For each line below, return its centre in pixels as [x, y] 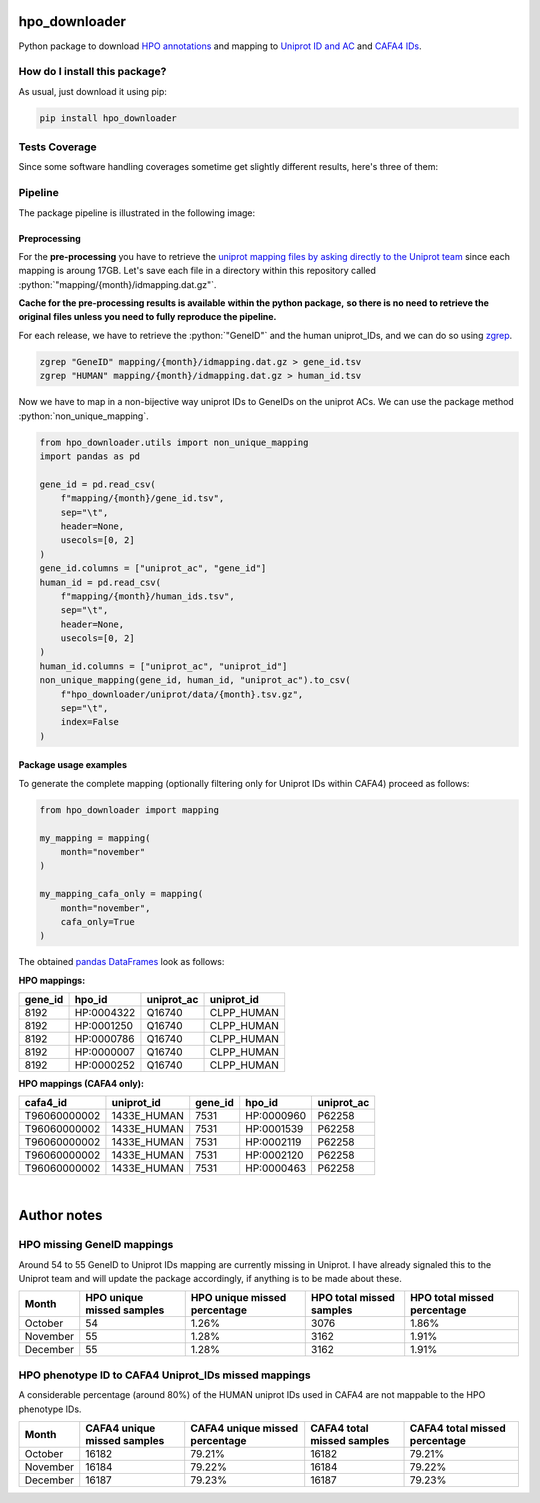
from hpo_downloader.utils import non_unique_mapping [174, 442]
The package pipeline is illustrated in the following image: [137, 212]
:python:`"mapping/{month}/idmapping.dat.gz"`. [117, 284]
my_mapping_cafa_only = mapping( [121, 894]
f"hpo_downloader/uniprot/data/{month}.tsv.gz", [182, 694]
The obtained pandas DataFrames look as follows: [121, 962]
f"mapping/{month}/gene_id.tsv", [142, 498]
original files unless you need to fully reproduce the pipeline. [147, 317]
